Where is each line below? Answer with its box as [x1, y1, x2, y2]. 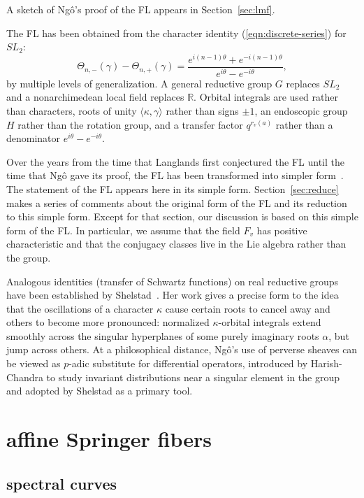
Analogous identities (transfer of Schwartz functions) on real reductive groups [6, 273, 339, 288]
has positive [256, 222, 307, 237]
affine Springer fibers [6, 425, 212, 453]
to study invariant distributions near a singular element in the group [46, 369, 340, 384]
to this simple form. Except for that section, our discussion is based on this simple [6, 209, 358, 224]
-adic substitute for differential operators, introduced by [68, 356, 308, 371]
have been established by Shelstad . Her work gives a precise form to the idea [6, 287, 339, 302]
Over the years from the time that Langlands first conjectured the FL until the [6, 154, 345, 169]
